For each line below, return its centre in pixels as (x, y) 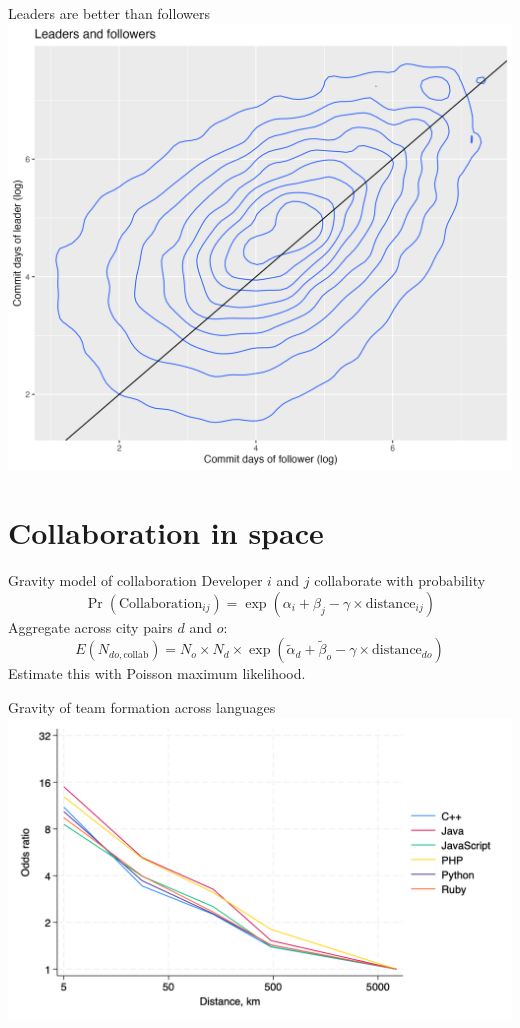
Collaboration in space (166, 532)
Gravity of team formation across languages (142, 707)
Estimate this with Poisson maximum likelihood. (157, 673)
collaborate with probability (400, 580)
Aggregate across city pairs (90, 626)
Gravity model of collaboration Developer (135, 580)
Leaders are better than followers (109, 13)
